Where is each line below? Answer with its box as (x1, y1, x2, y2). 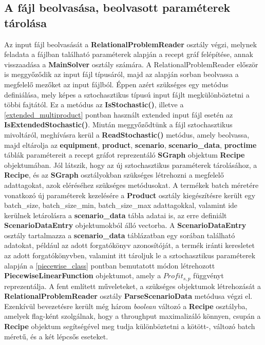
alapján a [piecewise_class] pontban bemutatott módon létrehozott (4, 260, 215, 271)
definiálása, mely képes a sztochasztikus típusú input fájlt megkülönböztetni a (4, 89, 250, 100)
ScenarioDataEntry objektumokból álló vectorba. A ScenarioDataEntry (4, 220, 247, 231)
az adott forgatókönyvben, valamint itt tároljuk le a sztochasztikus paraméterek (4, 250, 256, 261)
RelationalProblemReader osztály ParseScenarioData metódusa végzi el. (4, 291, 253, 301)
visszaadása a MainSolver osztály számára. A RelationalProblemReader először (4, 59, 258, 69)
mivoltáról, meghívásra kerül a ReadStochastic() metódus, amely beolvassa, (4, 129, 250, 140)
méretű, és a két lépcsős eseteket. (4, 331, 108, 341)
